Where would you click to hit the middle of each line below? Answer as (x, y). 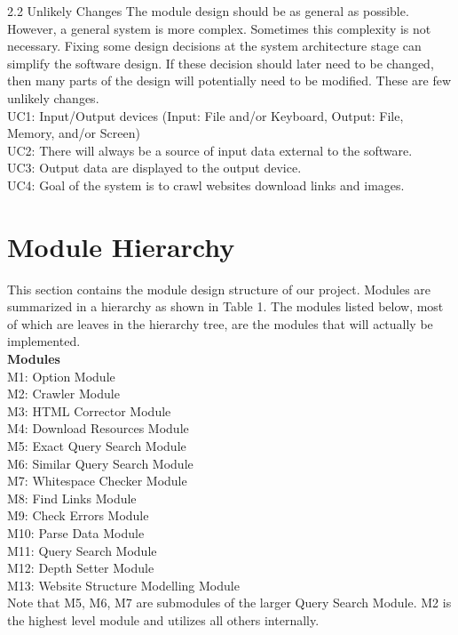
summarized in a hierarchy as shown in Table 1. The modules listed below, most (225, 306)
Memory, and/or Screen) (74, 133)
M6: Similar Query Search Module (100, 463)
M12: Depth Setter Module (81, 568)
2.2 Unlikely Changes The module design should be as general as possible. (208, 11)
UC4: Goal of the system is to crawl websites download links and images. (206, 185)
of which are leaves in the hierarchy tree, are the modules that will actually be (220, 323)
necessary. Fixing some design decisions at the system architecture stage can (214, 46)
